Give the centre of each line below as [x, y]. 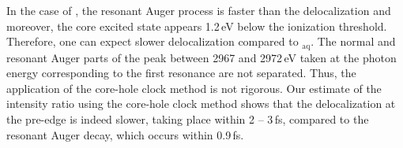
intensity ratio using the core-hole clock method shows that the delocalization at [201, 104]
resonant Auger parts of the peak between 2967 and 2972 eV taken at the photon [201, 57]
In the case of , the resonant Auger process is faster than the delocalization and [199, 10]
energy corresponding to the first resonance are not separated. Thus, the [181, 73]
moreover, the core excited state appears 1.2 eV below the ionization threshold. [197, 26]
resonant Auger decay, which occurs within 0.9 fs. [125, 134]
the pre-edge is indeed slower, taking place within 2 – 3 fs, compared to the [188, 119]
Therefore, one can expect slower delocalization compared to [153, 41]
